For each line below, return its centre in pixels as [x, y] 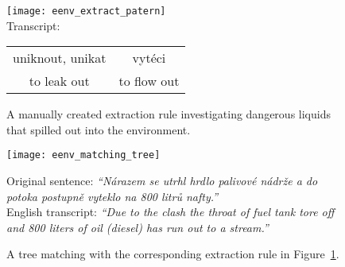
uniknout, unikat [60, 58]
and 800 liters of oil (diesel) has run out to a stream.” [138, 227]
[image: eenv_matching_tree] [83, 155]
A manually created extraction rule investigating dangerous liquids [169, 114]
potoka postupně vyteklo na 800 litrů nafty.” [112, 196]
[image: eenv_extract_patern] [86, 11]
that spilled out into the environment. [99, 129]
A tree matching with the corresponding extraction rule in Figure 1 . [173, 254]
